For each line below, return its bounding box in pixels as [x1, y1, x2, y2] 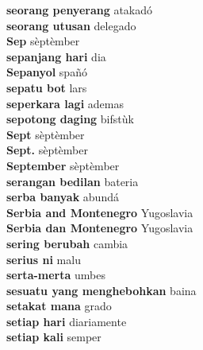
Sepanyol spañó [6, 64, 87, 80]
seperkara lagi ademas [6, 95, 124, 111]
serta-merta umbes [6, 266, 105, 283]
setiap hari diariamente [6, 313, 127, 329]
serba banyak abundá [6, 189, 119, 205]
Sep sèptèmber [6, 33, 80, 49]
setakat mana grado [6, 297, 112, 314]
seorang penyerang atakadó [6, 2, 153, 17]
